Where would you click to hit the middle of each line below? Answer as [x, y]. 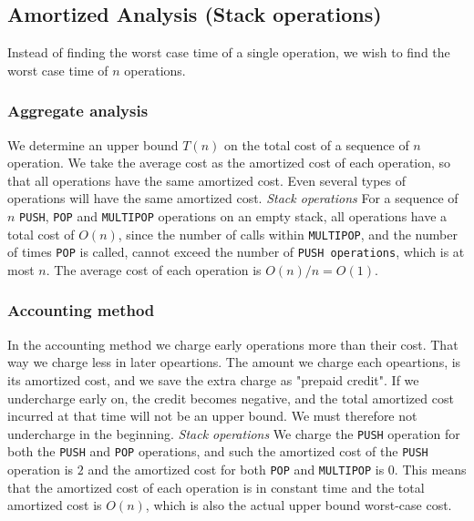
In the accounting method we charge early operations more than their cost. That [233, 344]
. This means [430, 470]
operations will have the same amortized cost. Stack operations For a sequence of [233, 198]
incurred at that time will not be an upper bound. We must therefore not [212, 416]
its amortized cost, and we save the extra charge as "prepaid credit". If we [213, 379]
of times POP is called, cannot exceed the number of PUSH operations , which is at [236, 252]
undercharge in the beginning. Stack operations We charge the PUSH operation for [234, 433]
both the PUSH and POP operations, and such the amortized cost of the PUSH [218, 451]
